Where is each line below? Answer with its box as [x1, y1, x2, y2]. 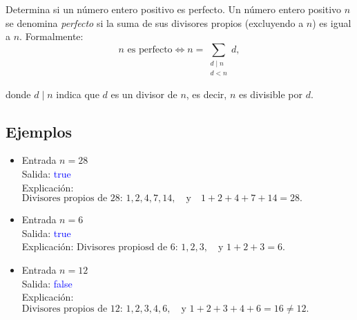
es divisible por [238, 86, 302, 101]
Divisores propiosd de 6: [76, 243, 178, 253]
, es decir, [186, 86, 227, 101]
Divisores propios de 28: [21, 194, 123, 204]
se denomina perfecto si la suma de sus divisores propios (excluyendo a [6, 15, 304, 30]
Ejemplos [6, 120, 73, 142]
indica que [56, 86, 99, 101]
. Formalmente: [19, 29, 84, 44]
